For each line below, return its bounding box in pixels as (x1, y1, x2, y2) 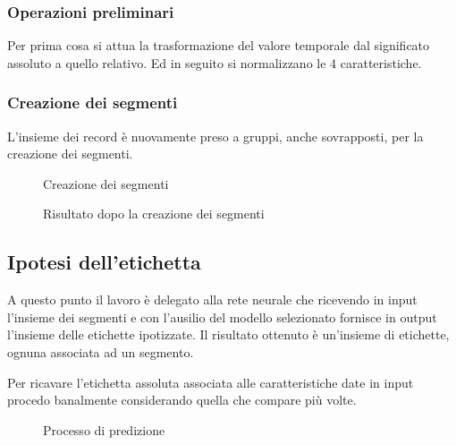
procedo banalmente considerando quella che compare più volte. (7, 390, 357, 409)
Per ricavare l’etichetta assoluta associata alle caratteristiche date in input (7, 372, 414, 391)
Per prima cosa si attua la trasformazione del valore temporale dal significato (7, 36, 430, 55)
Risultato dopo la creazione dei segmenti (43, 204, 265, 223)
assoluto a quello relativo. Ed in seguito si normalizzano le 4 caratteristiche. (7, 53, 422, 72)
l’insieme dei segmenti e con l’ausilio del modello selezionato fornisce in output (7, 307, 437, 326)
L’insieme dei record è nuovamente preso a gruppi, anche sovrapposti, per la (7, 126, 424, 145)
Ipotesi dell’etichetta (7, 248, 201, 276)
